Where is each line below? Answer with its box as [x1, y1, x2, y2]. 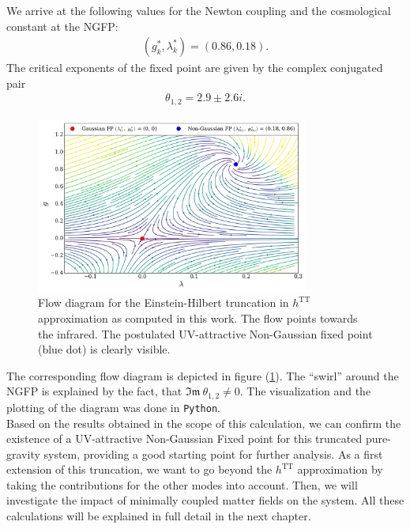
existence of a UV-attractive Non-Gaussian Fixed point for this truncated [6, 430, 363, 447]
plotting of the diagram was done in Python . [6, 399, 220, 415]
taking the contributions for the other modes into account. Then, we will [6, 476, 358, 493]
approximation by [297, 461, 383, 478]
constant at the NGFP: [6, 17, 118, 34]
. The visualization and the [239, 383, 371, 399]
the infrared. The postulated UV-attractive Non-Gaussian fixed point [38, 325, 373, 342]
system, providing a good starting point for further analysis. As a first [43, 445, 383, 462]
